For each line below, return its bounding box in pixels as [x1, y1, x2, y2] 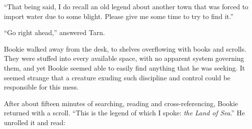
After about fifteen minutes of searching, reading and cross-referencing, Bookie [4, 98, 238, 108]
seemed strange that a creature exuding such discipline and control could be [4, 72, 231, 82]
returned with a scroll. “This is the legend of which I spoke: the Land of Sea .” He [4, 108, 245, 118]
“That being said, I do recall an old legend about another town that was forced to [4, 1, 249, 11]
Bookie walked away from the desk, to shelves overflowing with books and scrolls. [4, 43, 247, 54]
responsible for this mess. [4, 82, 79, 92]
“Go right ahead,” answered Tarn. [4, 27, 105, 37]
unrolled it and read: [4, 117, 66, 127]
